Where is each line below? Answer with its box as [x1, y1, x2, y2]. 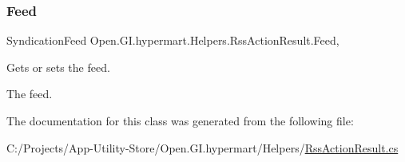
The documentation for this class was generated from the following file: [6, 113, 354, 128]
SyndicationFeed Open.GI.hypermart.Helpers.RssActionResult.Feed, [6, 32, 339, 49]
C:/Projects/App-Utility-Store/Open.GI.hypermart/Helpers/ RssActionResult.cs [6, 139, 399, 156]
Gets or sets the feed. [6, 58, 110, 75]
